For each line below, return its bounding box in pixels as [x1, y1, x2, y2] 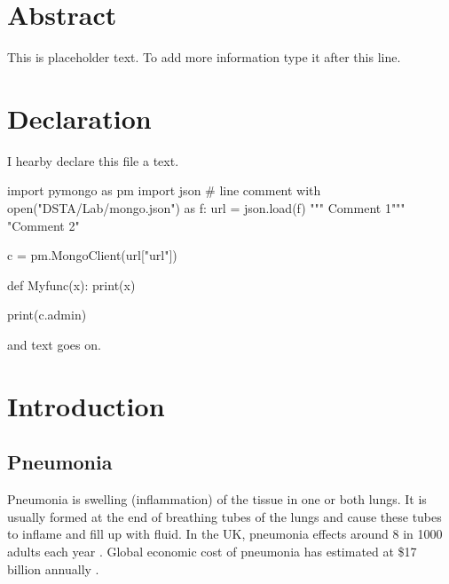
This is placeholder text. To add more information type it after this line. [7, 48, 401, 67]
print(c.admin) [7, 305, 87, 324]
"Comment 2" [7, 216, 80, 234]
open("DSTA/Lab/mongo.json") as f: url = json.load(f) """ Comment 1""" [7, 199, 406, 217]
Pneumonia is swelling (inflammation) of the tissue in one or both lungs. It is [7, 490, 427, 509]
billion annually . [7, 559, 99, 578]
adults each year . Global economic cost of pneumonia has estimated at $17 [7, 541, 417, 560]
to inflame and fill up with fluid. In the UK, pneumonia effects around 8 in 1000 [7, 525, 443, 543]
